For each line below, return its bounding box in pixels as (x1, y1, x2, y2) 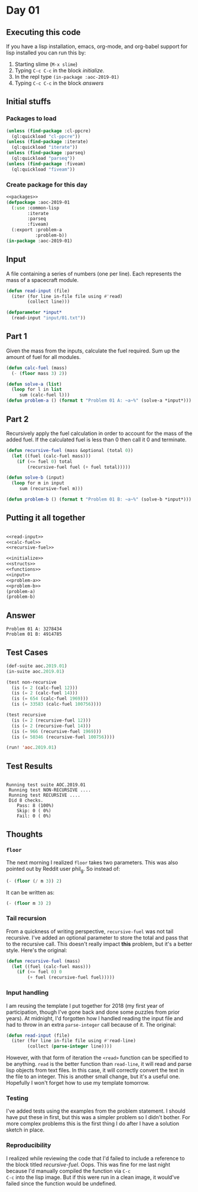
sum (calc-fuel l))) (19, 392, 70, 398)
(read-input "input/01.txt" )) (11, 315, 86, 321)
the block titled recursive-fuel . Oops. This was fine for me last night (6, 1161, 170, 1168)
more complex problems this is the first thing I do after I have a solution (6, 1120, 179, 1127)
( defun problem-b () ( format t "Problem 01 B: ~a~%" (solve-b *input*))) (6, 496, 192, 502)
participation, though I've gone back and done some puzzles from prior (6, 1008, 180, 1015)
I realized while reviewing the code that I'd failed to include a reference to (6, 1155, 185, 1162)
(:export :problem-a (11, 227, 62, 233)
